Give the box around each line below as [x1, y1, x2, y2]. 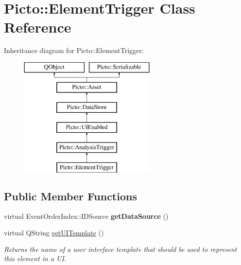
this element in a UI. [4, 253, 67, 264]
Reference [4, 17, 71, 37]
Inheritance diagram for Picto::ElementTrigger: [4, 45, 144, 55]
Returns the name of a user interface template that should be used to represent [4, 244, 237, 254]
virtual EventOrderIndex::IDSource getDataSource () [4, 211, 169, 221]
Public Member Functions [4, 188, 137, 203]
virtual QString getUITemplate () [4, 228, 104, 238]
